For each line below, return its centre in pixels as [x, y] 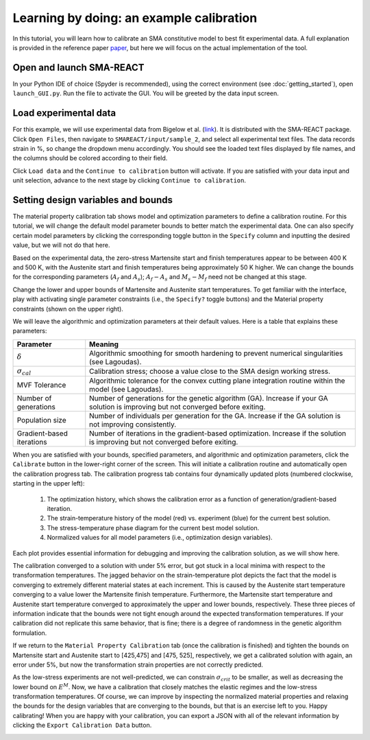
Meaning [104, 344]
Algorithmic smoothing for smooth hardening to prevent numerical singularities [216, 353]
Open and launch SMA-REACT [78, 68]
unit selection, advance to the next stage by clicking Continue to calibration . [129, 180]
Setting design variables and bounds [92, 200]
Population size [41, 420]
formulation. [30, 633]
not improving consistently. [133, 425]
